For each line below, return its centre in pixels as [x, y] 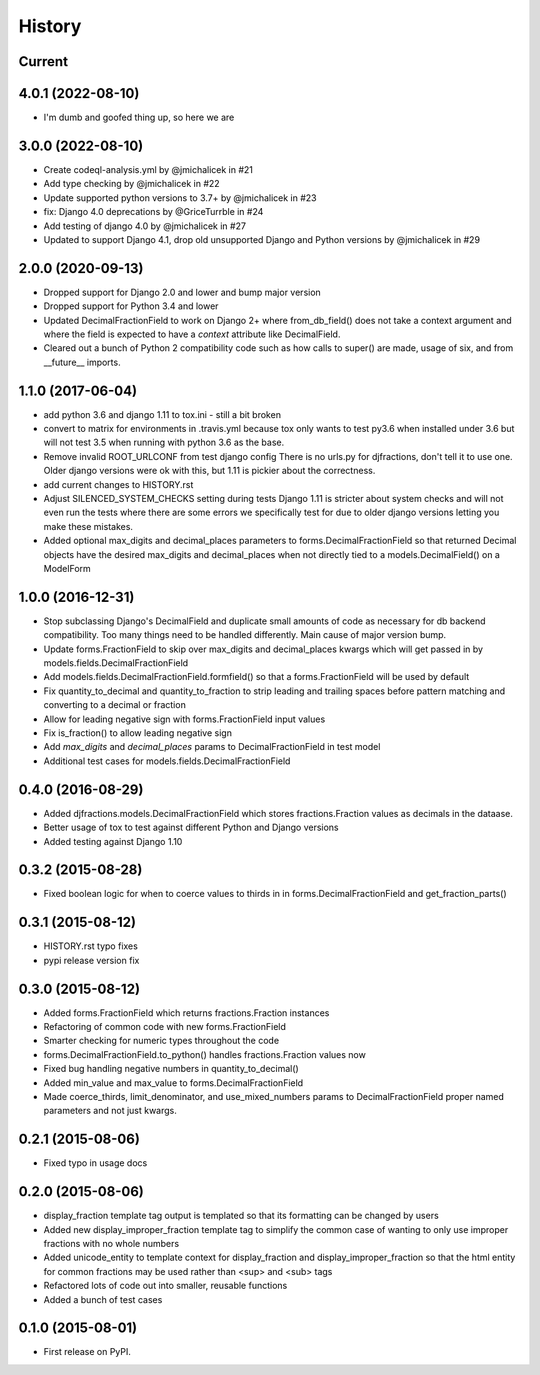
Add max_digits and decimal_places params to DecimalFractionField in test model [212, 747]
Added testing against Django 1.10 [113, 841]
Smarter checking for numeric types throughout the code [161, 1041]
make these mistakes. [88, 526]
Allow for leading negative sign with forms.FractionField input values [184, 719]
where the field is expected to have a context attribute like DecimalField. [192, 334]
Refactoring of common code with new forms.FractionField [165, 1026]
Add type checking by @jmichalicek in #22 [131, 184]
